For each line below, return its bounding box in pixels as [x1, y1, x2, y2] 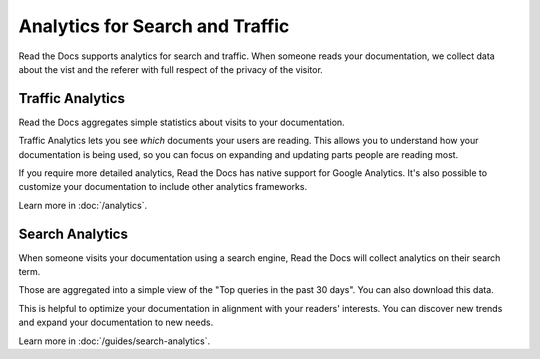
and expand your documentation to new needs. [18, 316, 214, 329]
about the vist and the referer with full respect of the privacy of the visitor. [18, 63, 324, 75]
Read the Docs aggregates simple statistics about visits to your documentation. [18, 116, 345, 128]
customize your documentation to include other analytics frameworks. [18, 181, 308, 193]
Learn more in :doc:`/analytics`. [18, 199, 148, 211]
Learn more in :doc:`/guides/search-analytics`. [18, 335, 210, 347]
